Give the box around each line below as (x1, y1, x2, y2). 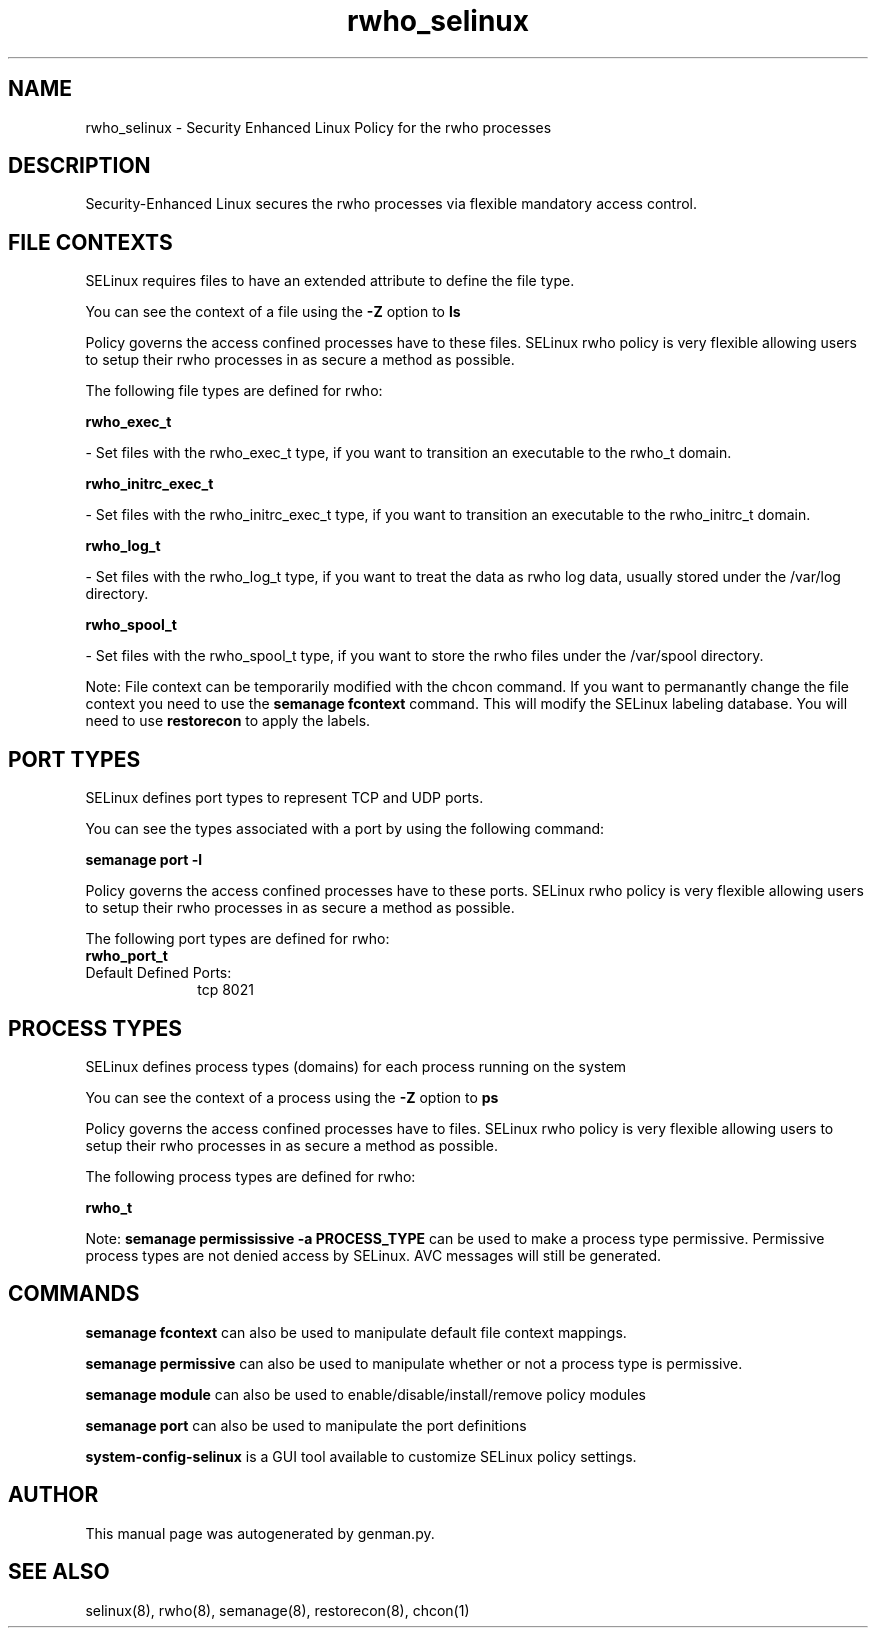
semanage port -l (85, 851, 202, 869)
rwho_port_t (85, 947, 168, 965)
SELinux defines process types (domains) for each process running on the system (85, 1057, 627, 1075)
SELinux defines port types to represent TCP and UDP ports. (85, 789, 484, 807)
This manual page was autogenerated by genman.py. (85, 1524, 435, 1542)
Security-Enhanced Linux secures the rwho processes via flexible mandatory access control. (85, 195, 697, 213)
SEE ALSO (8, 1559, 110, 1585)
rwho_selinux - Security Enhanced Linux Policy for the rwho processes (85, 118, 552, 136)
